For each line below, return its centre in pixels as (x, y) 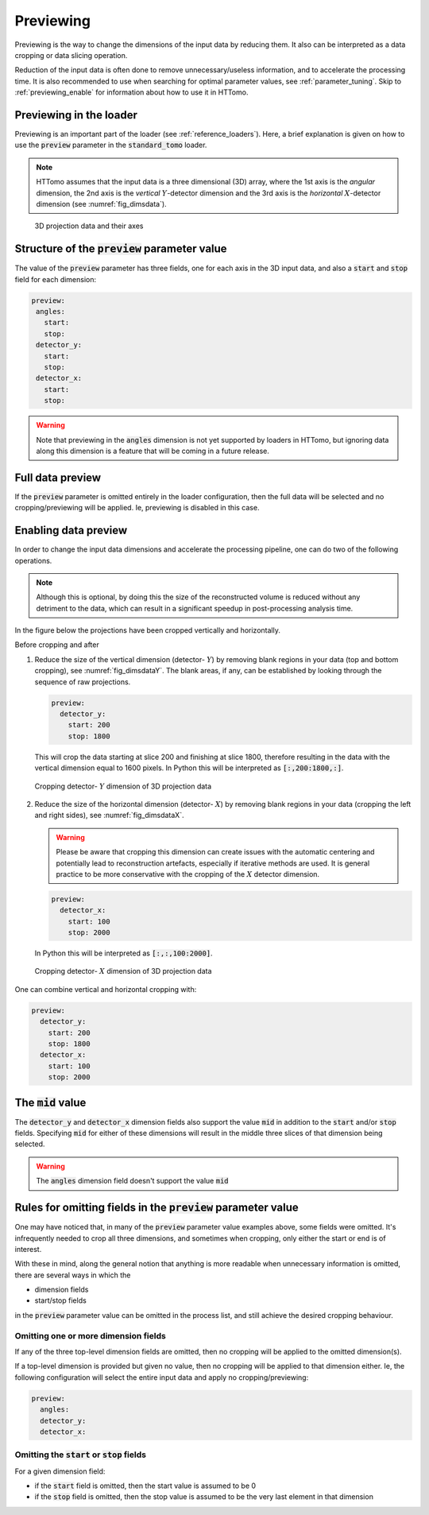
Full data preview (58, 477)
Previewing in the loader (76, 115)
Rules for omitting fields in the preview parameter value (157, 1208)
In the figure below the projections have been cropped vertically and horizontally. (148, 630)
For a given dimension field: (60, 1471)
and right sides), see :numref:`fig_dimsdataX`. (109, 816)
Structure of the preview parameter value (121, 249)
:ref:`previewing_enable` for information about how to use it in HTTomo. (131, 92)
